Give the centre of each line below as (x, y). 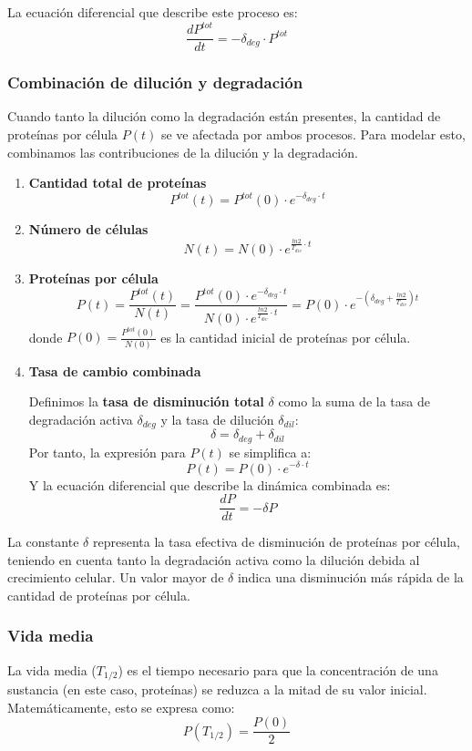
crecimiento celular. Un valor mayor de (116, 577)
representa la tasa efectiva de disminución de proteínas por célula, (276, 542)
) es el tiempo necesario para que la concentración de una (278, 669)
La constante (43, 542)
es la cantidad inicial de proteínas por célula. (286, 337)
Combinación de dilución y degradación (155, 82)
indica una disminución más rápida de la (350, 577)
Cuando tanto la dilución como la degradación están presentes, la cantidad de (224, 116)
